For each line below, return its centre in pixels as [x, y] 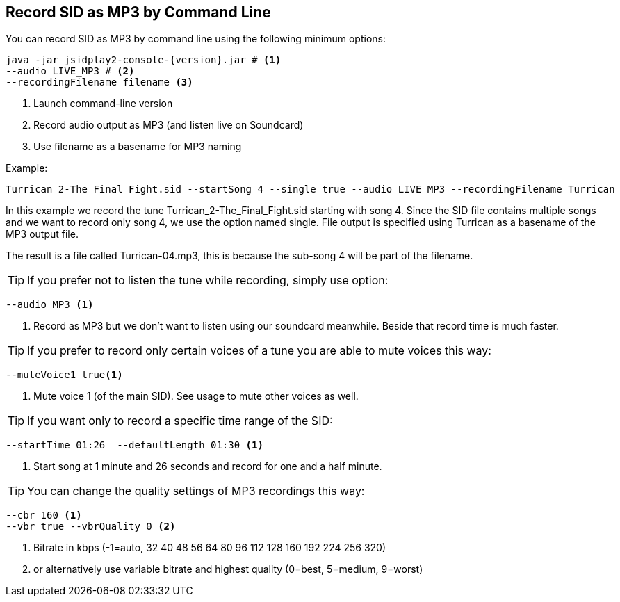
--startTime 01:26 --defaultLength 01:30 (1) [134, 445]
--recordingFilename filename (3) [99, 82]
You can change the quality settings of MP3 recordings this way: [196, 491]
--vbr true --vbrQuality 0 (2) [91, 527]
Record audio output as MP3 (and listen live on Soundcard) [169, 125]
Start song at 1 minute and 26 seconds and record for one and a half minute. [208, 466]
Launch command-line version [103, 104]
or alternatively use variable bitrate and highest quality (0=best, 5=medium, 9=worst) [228, 569]
